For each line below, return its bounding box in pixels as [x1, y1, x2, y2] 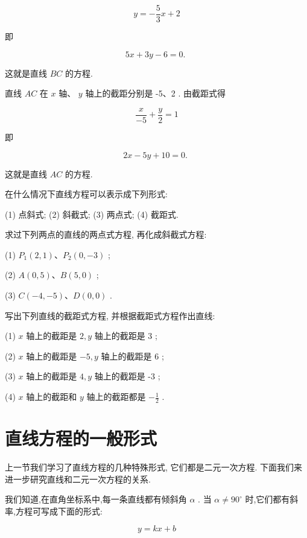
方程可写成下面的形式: [15, 504, 103, 517]
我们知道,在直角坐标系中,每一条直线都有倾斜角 [5, 493, 187, 505]
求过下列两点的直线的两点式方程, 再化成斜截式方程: [5, 228, 207, 241]
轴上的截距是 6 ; [101, 349, 164, 362]
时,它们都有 [245, 493, 290, 505]
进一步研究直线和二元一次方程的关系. [5, 472, 151, 485]
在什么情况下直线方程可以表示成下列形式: [5, 188, 168, 200]
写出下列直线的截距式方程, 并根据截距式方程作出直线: [5, 309, 215, 321]
